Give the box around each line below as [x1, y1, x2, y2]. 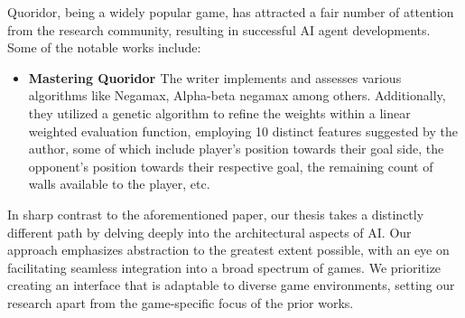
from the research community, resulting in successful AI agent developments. [7, 20, 431, 39]
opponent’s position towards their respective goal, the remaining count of [28, 156, 433, 175]
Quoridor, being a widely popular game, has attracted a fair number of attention [7, 3, 454, 21]
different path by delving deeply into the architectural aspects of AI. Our [7, 222, 412, 241]
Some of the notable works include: [7, 38, 201, 57]
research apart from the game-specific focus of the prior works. [7, 293, 354, 312]
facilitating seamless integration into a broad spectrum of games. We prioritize [7, 257, 442, 276]
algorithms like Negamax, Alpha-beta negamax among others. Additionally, [28, 86, 446, 105]
